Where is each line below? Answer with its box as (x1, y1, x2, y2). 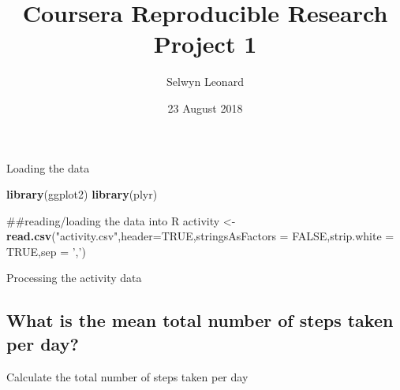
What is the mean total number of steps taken (6, 308, 394, 332)
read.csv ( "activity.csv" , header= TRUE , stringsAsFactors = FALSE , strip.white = (6, 228, 394, 244)
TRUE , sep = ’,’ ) (6, 243, 86, 259)
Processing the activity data (6, 269, 142, 286)
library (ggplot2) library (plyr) (6, 186, 158, 202)
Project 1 (153, 28, 257, 60)
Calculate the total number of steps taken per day (6, 368, 249, 384)
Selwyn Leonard (166, 73, 244, 90)
